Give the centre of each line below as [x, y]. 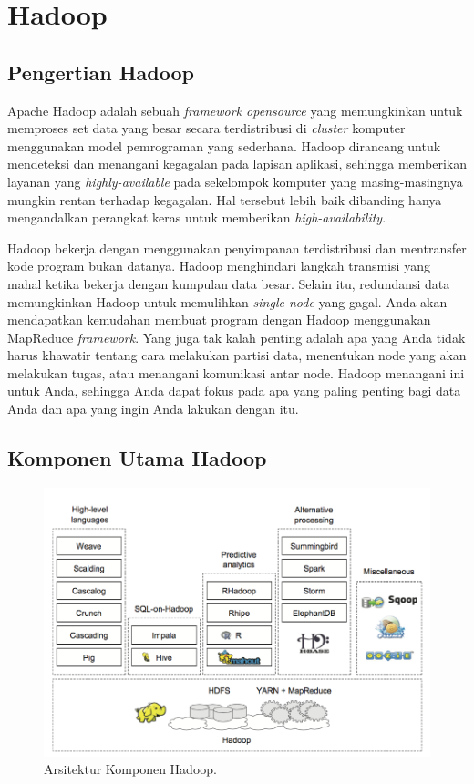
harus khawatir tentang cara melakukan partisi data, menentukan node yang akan [237, 355]
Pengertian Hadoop [101, 72]
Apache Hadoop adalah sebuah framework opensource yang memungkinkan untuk [235, 110]
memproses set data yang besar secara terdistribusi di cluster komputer [206, 128]
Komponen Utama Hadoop [137, 458]
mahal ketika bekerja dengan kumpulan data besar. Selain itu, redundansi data [229, 283]
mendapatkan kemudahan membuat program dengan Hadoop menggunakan [219, 320]
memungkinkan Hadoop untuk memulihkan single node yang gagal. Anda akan [227, 301]
